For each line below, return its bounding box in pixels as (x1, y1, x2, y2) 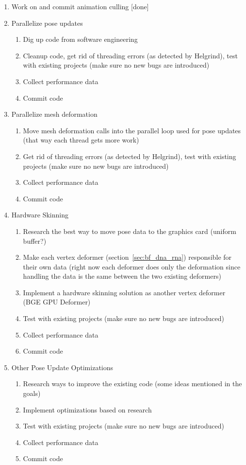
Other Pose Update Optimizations (11, 362, 114, 372)
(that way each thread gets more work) (23, 135, 139, 145)
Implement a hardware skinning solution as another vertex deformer (23, 287, 226, 297)
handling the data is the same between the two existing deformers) (23, 271, 221, 281)
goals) (23, 388, 41, 398)
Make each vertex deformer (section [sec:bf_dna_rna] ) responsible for (23, 252, 232, 262)
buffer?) (23, 235, 47, 246)
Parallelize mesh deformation (11, 109, 98, 119)
